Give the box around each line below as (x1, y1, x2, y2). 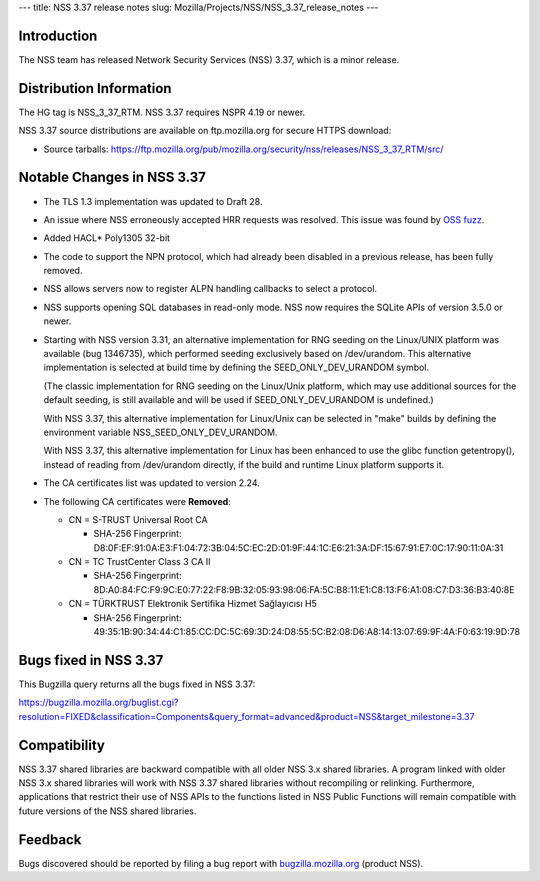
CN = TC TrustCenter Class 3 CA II (68, 556, 211, 568)
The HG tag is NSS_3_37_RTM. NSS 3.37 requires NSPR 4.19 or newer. (18, 106, 306, 118)
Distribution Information (18, 80, 172, 97)
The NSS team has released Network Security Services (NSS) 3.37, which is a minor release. (18, 53, 400, 65)
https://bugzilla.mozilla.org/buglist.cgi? (18, 696, 179, 709)
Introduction (18, 27, 98, 44)
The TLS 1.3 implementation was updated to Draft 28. (43, 195, 263, 207)
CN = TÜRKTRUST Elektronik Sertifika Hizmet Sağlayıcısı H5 (68, 598, 317, 610)
